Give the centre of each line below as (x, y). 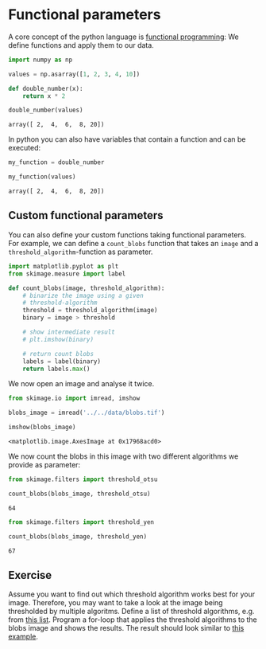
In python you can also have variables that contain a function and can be (127, 139)
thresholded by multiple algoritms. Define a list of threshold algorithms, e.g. (131, 612)
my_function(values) (42, 177)
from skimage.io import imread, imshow (74, 399)
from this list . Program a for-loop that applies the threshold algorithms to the (133, 620)
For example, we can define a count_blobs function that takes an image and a (133, 243)
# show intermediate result (69, 332)
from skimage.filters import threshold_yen (81, 522)
